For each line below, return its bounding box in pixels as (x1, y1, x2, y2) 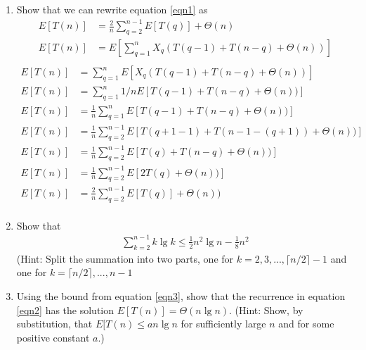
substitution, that (16, 316, 93, 331)
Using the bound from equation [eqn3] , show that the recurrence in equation (16, 288, 346, 303)
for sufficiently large (181, 316, 266, 331)
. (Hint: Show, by (229, 302, 303, 317)
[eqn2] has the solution (16, 302, 115, 317)
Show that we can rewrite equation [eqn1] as (16, 2, 208, 16)
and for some (278, 316, 334, 331)
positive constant (16, 330, 90, 344)
